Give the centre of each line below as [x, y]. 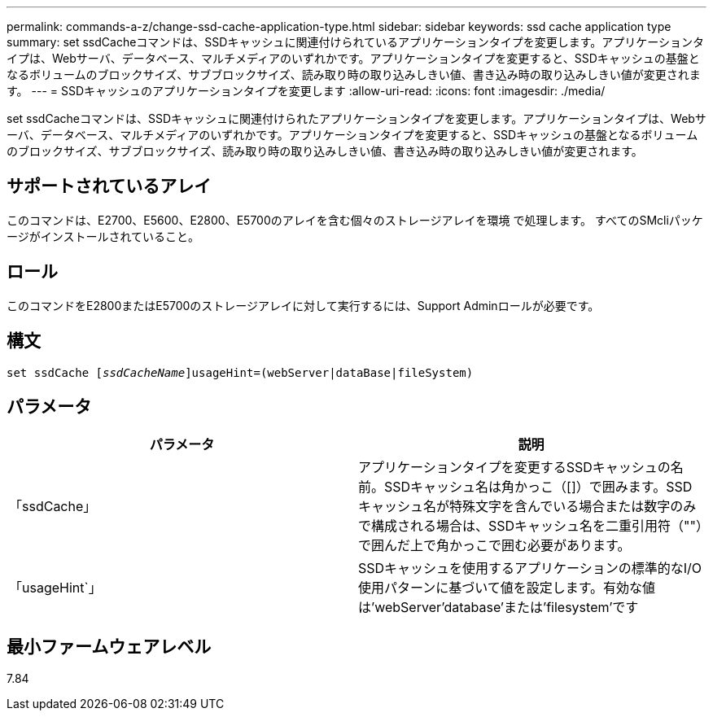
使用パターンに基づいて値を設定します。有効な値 [507, 588]
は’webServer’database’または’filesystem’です [499, 608]
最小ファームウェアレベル [109, 646]
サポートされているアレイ [109, 186]
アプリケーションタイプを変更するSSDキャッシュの [514, 468]
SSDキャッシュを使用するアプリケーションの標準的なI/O [530, 568]
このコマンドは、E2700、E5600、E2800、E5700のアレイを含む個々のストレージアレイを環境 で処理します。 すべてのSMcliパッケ [355, 220]
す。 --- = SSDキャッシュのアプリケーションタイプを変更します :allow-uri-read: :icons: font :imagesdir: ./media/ [306, 91]
